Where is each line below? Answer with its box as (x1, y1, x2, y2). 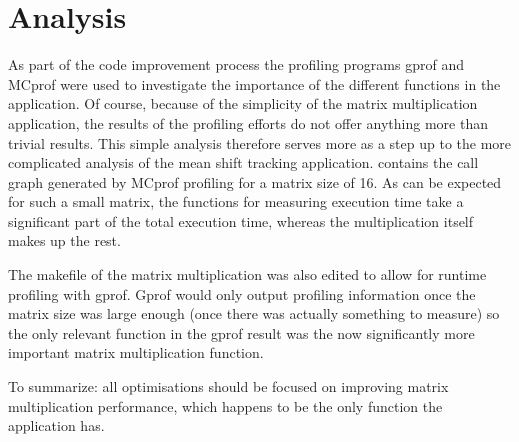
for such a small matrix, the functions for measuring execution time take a (8, 191, 464, 212)
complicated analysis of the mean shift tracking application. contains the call (8, 152, 479, 173)
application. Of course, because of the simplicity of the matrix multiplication (8, 93, 478, 114)
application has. (8, 415, 105, 436)
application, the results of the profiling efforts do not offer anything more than (8, 112, 488, 133)
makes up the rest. (8, 230, 121, 251)
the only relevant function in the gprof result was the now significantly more (8, 322, 475, 343)
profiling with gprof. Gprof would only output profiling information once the (8, 283, 476, 304)
